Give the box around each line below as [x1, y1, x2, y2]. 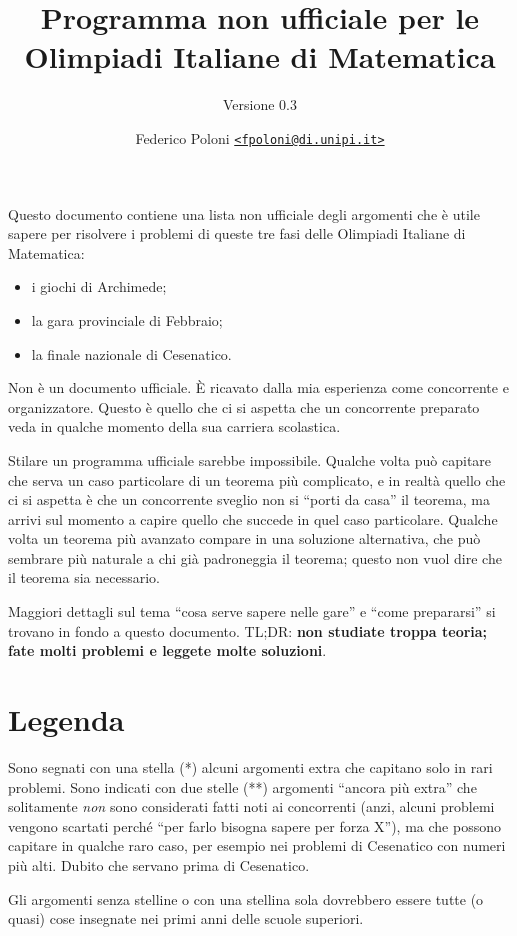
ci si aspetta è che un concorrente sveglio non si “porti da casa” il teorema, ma [8, 489, 490, 510]
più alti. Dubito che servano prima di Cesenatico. [8, 854, 310, 875]
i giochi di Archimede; [31, 276, 167, 297]
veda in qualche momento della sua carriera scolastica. [8, 416, 341, 437]
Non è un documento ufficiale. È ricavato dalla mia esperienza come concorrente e [8, 377, 509, 398]
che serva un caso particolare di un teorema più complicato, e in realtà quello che [8, 469, 506, 490]
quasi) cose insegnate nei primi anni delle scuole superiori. [8, 908, 364, 929]
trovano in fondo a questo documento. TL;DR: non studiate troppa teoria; [8, 620, 488, 641]
